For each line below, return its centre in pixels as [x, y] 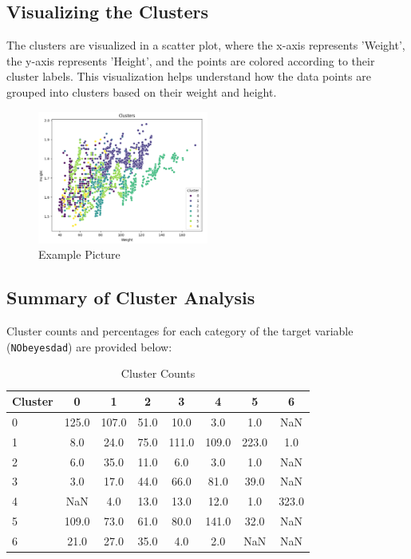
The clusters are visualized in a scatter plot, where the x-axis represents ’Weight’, [206, 45]
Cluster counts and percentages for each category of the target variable [180, 331]
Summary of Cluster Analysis [131, 297]
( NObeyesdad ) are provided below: [89, 346]
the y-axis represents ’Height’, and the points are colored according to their [191, 60]
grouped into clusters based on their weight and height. [142, 91]
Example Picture [79, 254]
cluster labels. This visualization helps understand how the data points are [189, 76]
